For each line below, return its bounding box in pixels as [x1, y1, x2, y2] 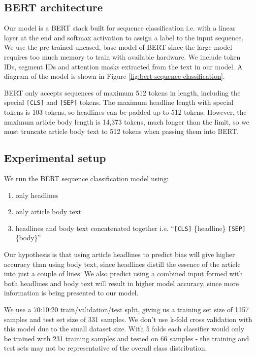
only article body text [15, 206, 82, 217]
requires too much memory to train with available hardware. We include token [4, 51, 241, 62]
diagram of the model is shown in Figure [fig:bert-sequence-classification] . [4, 71, 225, 81]
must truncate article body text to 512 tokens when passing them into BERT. [4, 126, 239, 136]
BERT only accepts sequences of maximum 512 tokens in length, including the [4, 87, 241, 97]
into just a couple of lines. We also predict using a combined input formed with [4, 268, 243, 279]
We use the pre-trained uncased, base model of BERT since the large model [4, 42, 232, 52]
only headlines [15, 190, 59, 200]
